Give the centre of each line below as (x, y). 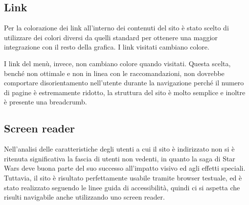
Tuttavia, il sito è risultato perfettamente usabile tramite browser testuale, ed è (123, 177)
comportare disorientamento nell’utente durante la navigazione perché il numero (124, 83)
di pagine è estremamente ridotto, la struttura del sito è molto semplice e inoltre (125, 92)
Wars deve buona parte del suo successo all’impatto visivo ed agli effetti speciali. (125, 168)
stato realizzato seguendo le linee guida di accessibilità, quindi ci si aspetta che (122, 187)
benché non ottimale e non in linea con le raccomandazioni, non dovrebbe (114, 73)
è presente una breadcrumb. (45, 102)
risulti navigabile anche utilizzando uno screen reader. (84, 197)
